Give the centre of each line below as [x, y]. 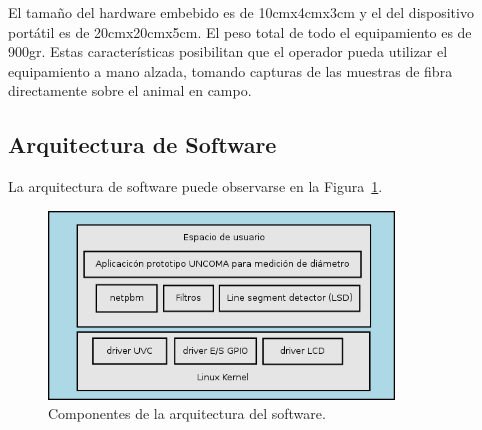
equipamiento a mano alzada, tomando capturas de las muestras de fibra [230, 70]
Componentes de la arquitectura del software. [187, 413]
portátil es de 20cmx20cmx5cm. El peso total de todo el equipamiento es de [240, 31]
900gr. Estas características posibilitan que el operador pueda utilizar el [228, 51]
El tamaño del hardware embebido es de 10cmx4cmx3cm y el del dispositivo [241, 12]
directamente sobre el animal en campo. [130, 90]
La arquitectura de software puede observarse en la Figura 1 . [195, 186]
